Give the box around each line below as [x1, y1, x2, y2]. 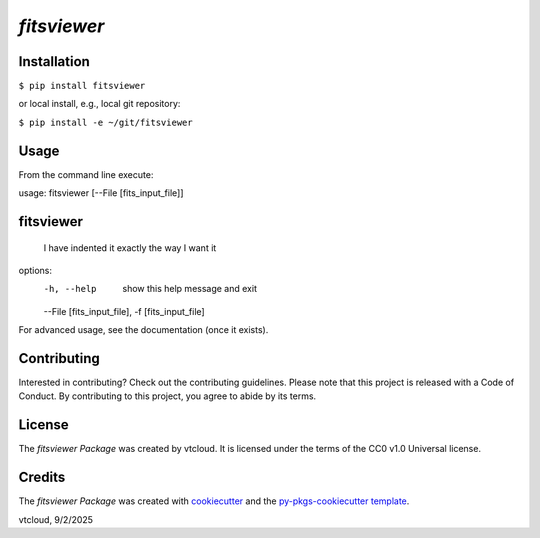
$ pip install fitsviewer [18, 80, 146, 92]
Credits [18, 469, 66, 486]
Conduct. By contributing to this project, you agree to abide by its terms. [18, 390, 317, 402]
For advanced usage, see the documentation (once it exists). [18, 324, 269, 336]
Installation [18, 53, 90, 70]
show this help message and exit [122, 283, 257, 295]
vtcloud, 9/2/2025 [18, 513, 94, 525]
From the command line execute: [18, 168, 154, 180]
